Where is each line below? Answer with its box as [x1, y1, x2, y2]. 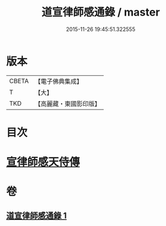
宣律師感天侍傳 [6, 155, 80, 169]
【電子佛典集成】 [34, 77, 83, 85]
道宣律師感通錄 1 [6, 210, 67, 221]
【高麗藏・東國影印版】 [34, 99, 101, 108]
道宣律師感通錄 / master [41, 5, 160, 19]
